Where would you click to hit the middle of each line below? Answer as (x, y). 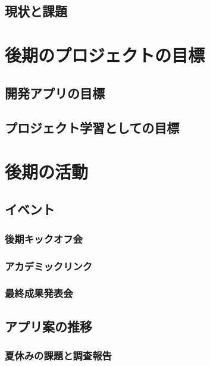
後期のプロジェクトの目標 (105, 54)
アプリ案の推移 (48, 326)
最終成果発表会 (39, 293)
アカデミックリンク (49, 266)
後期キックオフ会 (44, 238)
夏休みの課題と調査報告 (58, 356)
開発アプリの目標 (55, 93)
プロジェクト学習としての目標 (92, 128)
